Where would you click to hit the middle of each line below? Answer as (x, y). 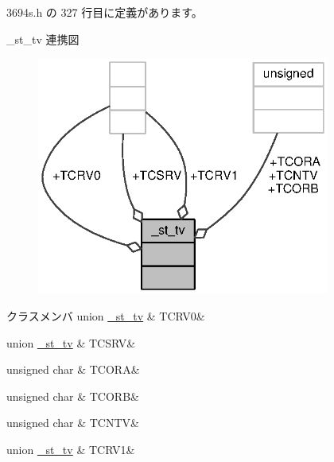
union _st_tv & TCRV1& (71, 449)
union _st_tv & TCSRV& (71, 342)
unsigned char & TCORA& (73, 369)
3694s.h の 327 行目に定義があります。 (105, 12)
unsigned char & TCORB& (73, 396)
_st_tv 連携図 (43, 39)
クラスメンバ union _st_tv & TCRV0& (106, 315)
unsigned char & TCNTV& (73, 423)
